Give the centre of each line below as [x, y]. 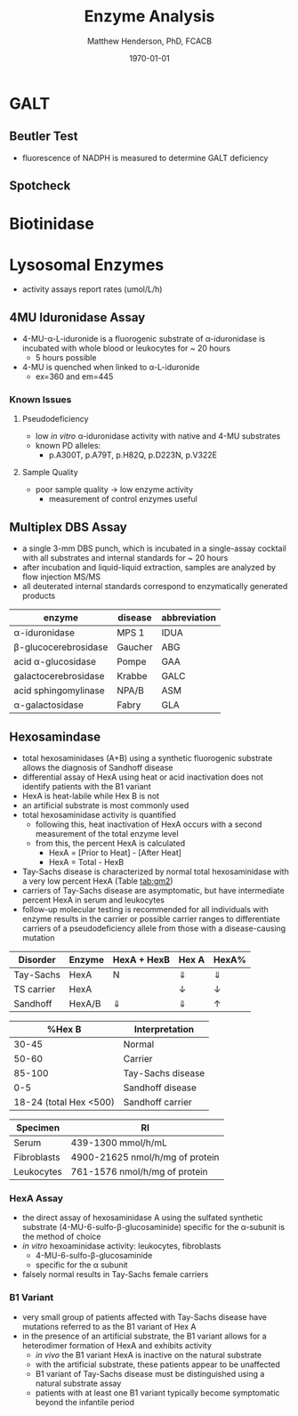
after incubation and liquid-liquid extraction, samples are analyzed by [149, 568]
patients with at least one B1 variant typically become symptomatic [157, 1392]
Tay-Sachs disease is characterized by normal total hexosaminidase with [155, 871]
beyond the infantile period [85, 1402]
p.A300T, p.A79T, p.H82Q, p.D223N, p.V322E [133, 455]
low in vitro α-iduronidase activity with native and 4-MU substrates [158, 436]
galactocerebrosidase [59, 676]
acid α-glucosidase [55, 662]
